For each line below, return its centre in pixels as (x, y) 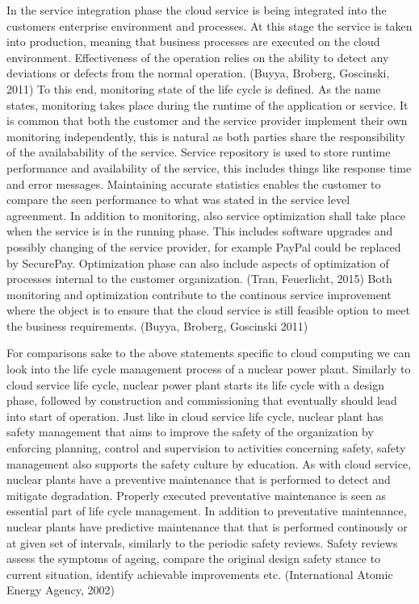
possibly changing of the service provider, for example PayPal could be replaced (204, 246)
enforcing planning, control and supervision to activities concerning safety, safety (206, 448)
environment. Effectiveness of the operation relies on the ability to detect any (198, 57)
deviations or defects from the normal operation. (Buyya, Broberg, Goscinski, (198, 73)
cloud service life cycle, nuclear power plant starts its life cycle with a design (195, 384)
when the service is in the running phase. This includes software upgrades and (200, 231)
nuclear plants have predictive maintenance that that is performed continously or (207, 527)
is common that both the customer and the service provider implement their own (207, 121)
